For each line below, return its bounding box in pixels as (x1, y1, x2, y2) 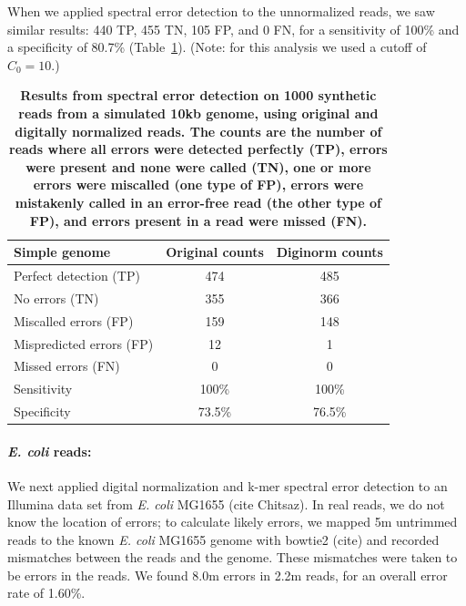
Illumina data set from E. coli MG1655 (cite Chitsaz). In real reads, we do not (7, 494, 445, 513)
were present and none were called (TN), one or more (25, 157, 371, 176)
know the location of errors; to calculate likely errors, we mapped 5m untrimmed (7, 512, 458, 531)
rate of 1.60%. (7, 583, 86, 602)
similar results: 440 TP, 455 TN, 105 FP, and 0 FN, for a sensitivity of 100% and (7, 19, 460, 38)
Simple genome (14, 242, 111, 262)
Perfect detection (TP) (14, 265, 140, 284)
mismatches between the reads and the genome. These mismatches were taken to (7, 548, 458, 567)
